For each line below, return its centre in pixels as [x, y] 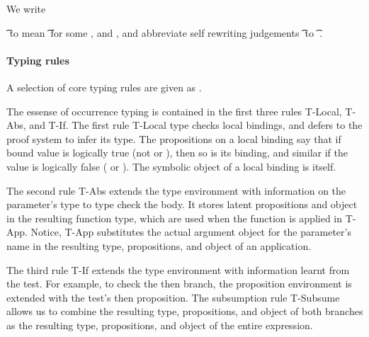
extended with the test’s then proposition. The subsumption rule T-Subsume [173, 297]
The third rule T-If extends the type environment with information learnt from [178, 269]
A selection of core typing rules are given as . [104, 87]
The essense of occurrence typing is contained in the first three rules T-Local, [174, 111]
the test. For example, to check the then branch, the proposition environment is [179, 284]
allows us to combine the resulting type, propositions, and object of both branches [185, 311]
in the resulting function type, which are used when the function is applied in [175, 218]
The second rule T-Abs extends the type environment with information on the [176, 190]
